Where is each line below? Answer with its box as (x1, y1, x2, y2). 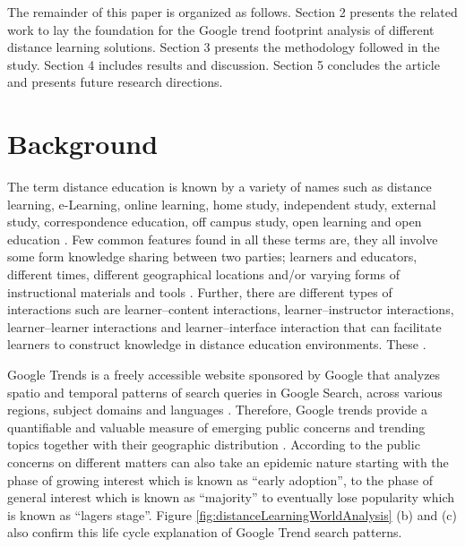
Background (7, 125, 159, 162)
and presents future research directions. (7, 73, 223, 91)
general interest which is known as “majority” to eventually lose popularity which (7, 488, 455, 507)
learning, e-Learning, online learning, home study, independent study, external (7, 194, 436, 213)
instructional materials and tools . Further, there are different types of (7, 282, 392, 301)
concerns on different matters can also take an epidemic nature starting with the (7, 453, 449, 471)
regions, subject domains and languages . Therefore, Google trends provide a (7, 400, 427, 419)
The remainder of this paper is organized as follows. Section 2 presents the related (7, 3, 458, 21)
